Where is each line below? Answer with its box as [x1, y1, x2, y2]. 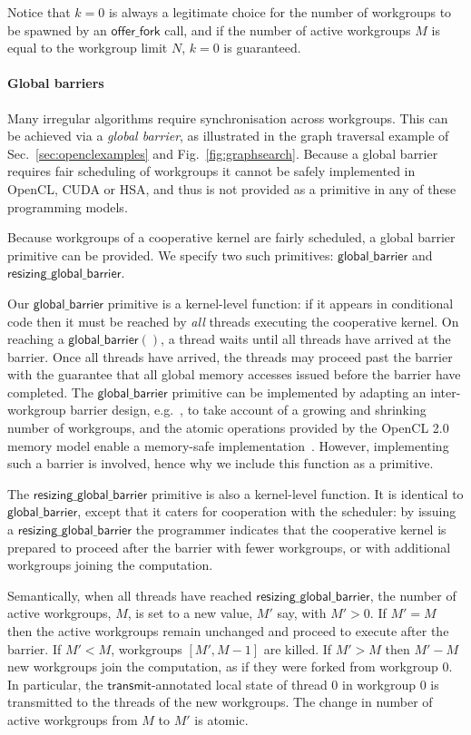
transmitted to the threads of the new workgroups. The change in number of [7, 692, 433, 711]
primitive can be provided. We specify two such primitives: [7, 245, 334, 264]
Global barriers [7, 73, 104, 93]
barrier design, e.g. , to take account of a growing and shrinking [70, 400, 427, 419]
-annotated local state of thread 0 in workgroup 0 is [151, 674, 439, 693]
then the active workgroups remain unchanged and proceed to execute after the [7, 622, 449, 641]
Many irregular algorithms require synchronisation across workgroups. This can [7, 108, 448, 127]
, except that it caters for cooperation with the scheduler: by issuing [77, 502, 456, 521]
